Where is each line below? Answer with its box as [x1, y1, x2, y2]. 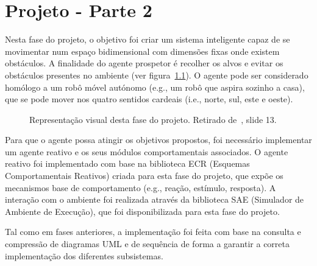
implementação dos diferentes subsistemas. [5, 249, 163, 262]
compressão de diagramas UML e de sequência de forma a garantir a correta [5, 237, 290, 250]
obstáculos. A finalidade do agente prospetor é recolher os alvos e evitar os [5, 57, 283, 69]
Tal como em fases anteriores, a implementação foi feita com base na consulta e [5, 225, 301, 238]
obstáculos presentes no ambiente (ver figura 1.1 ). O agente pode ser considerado [5, 68, 308, 81]
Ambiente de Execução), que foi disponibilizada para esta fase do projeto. [5, 205, 280, 217]
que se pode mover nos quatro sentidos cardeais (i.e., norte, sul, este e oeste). [5, 93, 293, 105]
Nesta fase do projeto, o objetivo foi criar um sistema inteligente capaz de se [5, 33, 290, 46]
